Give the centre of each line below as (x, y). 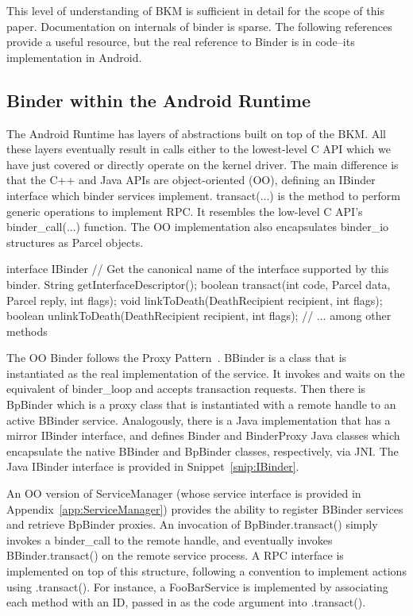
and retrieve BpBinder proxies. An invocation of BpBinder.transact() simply (192, 524)
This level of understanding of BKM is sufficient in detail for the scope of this (195, 10)
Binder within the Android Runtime (158, 100)
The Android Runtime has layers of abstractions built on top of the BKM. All (197, 133)
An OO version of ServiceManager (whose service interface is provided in (184, 493)
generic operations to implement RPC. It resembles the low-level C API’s (185, 211)
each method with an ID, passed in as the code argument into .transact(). (186, 602)
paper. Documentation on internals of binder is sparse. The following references (199, 26)
